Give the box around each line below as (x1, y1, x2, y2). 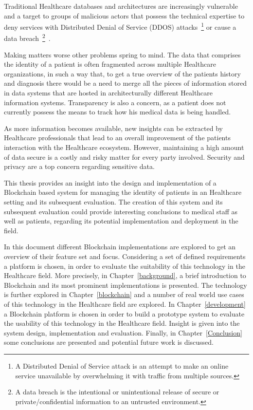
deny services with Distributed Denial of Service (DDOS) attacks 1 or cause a (4, 20, 236, 32)
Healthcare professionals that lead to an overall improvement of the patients (4, 132, 231, 143)
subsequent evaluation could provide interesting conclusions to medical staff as (4, 206, 238, 216)
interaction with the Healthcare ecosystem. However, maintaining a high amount (4, 142, 244, 152)
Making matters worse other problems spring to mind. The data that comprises (4, 49, 241, 59)
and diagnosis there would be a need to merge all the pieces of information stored (4, 78, 247, 88)
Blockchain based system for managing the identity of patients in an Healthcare (4, 187, 242, 197)
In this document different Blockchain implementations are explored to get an (4, 242, 236, 252)
